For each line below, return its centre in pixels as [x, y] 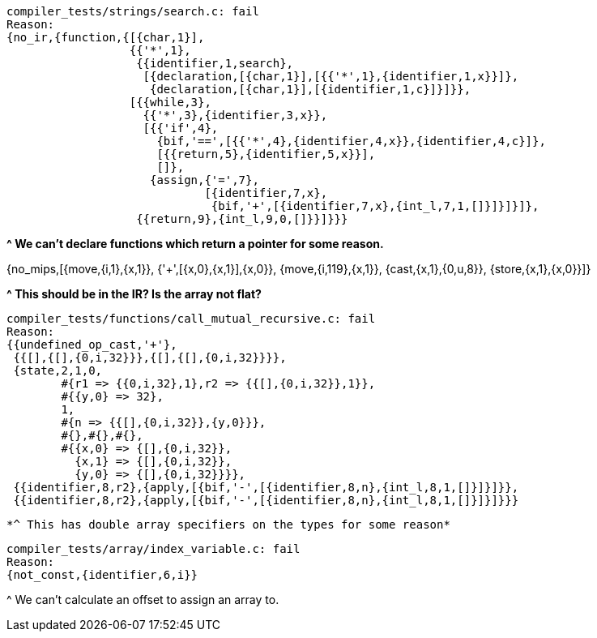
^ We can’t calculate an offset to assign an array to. [143, 599]
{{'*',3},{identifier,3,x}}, [235, 115]
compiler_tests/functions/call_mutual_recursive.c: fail [191, 319]
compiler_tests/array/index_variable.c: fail [154, 549]
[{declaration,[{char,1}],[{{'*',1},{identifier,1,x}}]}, [331, 76]
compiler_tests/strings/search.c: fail [133, 11]
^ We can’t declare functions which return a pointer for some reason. [195, 244]
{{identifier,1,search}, [215, 63]
